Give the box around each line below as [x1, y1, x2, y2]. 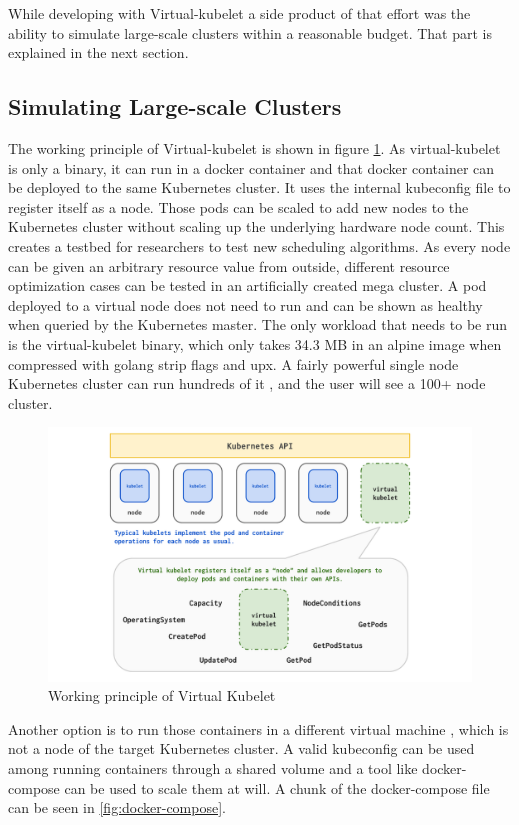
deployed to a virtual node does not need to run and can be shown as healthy [8, 294, 483, 315]
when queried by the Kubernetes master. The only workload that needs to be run [8, 314, 507, 335]
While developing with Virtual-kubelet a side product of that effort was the [8, 3, 471, 23]
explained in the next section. [8, 42, 189, 63]
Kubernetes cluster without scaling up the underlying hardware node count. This [8, 216, 505, 237]
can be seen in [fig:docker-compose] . [8, 797, 226, 818]
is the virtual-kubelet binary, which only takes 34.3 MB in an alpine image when [8, 333, 502, 354]
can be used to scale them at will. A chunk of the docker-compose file [64, 777, 490, 798]
